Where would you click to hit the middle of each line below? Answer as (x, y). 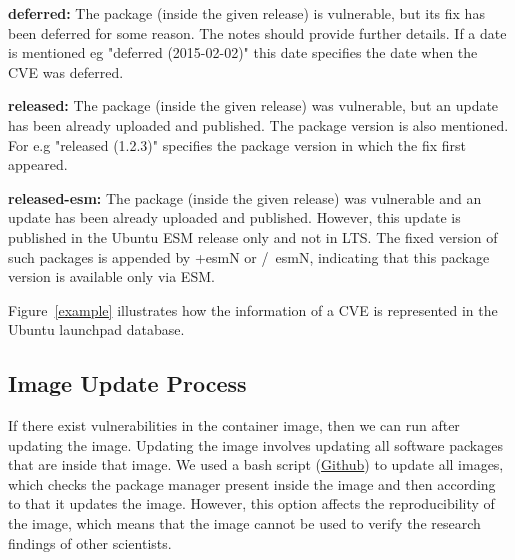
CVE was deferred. (66, 71)
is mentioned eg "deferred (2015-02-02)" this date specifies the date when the (243, 52)
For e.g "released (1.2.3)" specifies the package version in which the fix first (237, 144)
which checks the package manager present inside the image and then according (252, 483)
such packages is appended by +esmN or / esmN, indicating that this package (249, 256)
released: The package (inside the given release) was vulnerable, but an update (253, 105)
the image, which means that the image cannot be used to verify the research (244, 523)
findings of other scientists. (90, 542)
